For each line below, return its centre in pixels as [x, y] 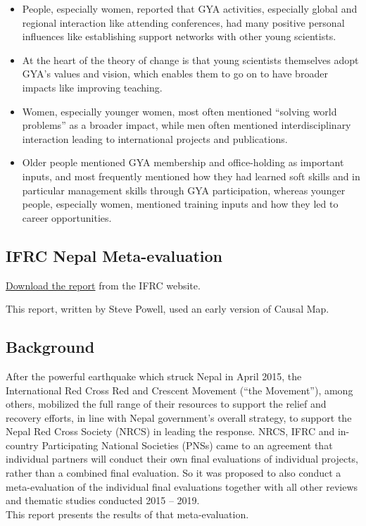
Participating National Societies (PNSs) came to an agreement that [187, 445]
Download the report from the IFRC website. [103, 285]
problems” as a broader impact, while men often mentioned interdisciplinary [187, 125]
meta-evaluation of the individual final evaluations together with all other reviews [182, 486]
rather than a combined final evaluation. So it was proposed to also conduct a [173, 473]
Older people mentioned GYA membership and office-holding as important [183, 162]
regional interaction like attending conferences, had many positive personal [183, 22]
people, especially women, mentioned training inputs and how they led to [180, 204]
